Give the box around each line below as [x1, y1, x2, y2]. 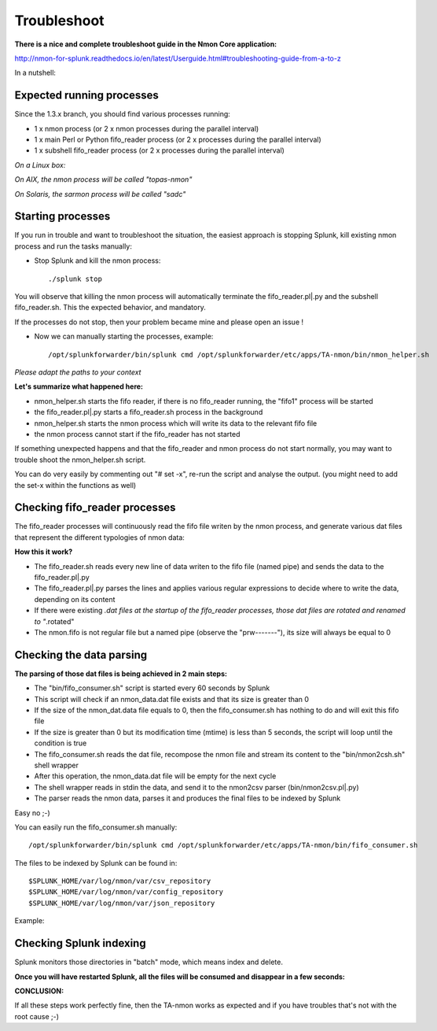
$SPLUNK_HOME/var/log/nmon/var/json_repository [28, 898, 215, 907]
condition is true [34, 738, 87, 748]
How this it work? [14, 547, 73, 556]
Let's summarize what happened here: [14, 382, 144, 391]
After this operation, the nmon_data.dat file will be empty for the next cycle [34, 771, 277, 781]
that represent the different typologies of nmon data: [14, 532, 185, 542]
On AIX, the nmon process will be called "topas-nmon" [14, 175, 193, 184]
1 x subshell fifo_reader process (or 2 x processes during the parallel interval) [34, 146, 285, 155]
